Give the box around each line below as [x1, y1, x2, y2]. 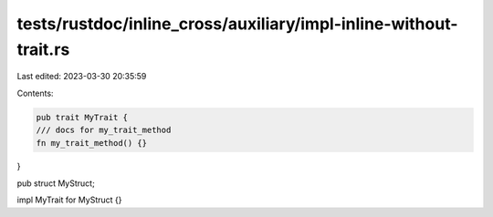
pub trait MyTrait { [36, 112, 128, 122]
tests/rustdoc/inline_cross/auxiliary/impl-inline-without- [16, 14, 458, 34]
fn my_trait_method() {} [36, 138, 148, 148]
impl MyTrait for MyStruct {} [16, 194, 122, 205]
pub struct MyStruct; [16, 178, 95, 189]
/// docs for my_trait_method [36, 125, 172, 136]
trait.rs [16, 39, 70, 59]
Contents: [16, 88, 54, 98]
